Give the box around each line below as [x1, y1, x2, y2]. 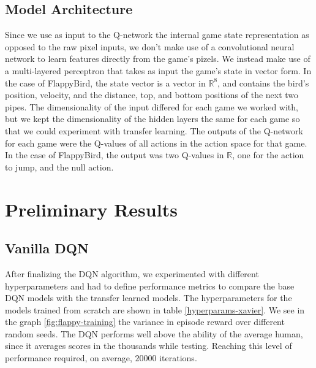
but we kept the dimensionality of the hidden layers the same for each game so [5, 112, 300, 125]
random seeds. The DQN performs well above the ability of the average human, [5, 327, 303, 340]
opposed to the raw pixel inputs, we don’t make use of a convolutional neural [5, 40, 295, 53]
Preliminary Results [5, 196, 178, 221]
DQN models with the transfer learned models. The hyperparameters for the [5, 291, 292, 304]
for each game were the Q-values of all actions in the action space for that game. [5, 136, 307, 149]
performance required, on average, [5, 351, 132, 364]
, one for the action [232, 148, 304, 161]
